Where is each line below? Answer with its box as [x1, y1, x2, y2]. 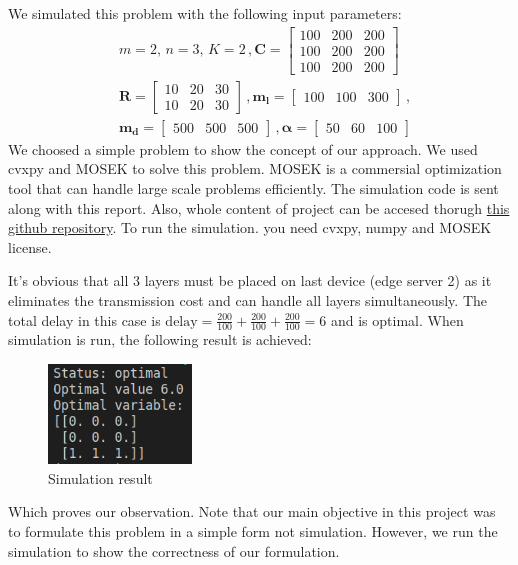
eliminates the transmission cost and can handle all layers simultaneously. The [8, 289, 488, 310]
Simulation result [48, 467, 153, 488]
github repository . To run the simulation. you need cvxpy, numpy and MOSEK [8, 217, 492, 238]
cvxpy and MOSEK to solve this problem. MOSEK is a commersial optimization [8, 158, 502, 179]
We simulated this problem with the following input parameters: [8, 3, 402, 23]
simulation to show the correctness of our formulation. [8, 540, 340, 561]
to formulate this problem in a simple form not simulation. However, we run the [8, 521, 498, 542]
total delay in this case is [8, 309, 161, 330]
